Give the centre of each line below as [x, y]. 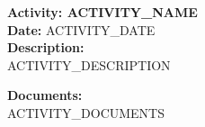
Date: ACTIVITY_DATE [81, 29]
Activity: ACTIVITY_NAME [102, 12]
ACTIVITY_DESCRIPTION [89, 64]
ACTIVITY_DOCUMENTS [86, 112]
